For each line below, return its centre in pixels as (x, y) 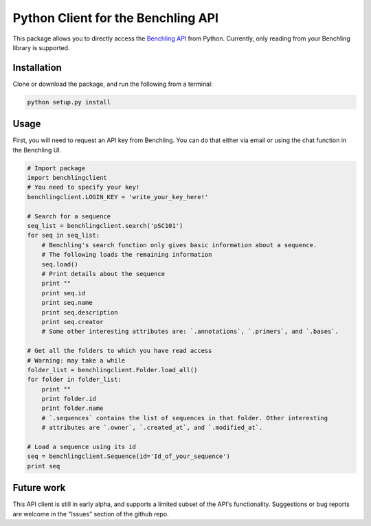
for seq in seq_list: (64, 236)
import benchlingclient (67, 178)
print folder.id (69, 399)
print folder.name (72, 408)
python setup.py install (69, 102)
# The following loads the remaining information (127, 255)
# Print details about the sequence (103, 274)
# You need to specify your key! (83, 187)
